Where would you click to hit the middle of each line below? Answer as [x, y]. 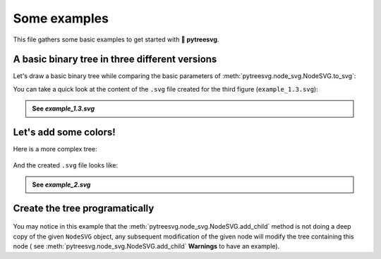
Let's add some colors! [64, 133]
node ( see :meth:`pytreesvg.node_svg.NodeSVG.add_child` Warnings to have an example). [146, 246]
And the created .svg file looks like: [65, 165]
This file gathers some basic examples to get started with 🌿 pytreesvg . [116, 39]
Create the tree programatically [84, 208]
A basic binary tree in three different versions [115, 59]
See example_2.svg [61, 184]
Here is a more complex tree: [55, 149]
